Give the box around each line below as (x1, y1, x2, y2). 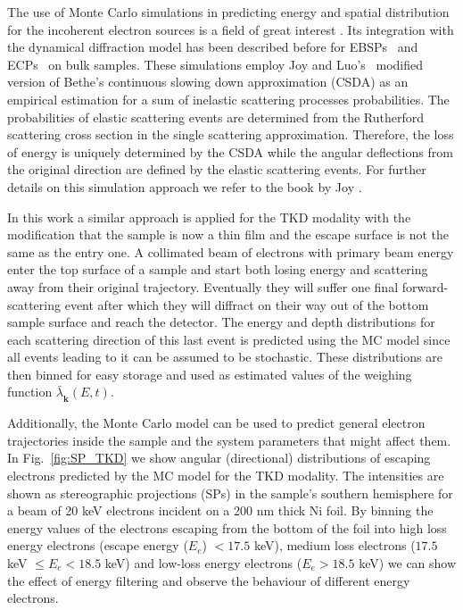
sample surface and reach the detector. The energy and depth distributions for (7, 313, 435, 331)
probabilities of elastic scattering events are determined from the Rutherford (7, 107, 425, 126)
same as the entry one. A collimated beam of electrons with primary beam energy (7, 242, 454, 261)
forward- (401, 277, 449, 296)
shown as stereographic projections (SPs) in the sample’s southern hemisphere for (7, 483, 453, 502)
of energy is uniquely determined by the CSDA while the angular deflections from (7, 142, 453, 161)
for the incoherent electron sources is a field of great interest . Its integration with (7, 20, 454, 38)
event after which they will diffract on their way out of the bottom (64, 295, 429, 313)
